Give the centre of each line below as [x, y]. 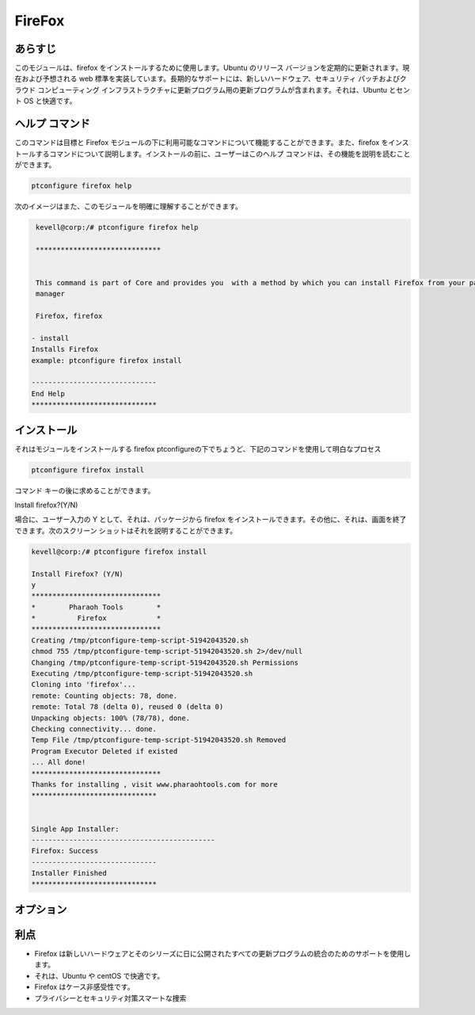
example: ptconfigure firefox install [106, 360]
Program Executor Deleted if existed [104, 751]
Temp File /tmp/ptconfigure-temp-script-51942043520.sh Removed [159, 740]
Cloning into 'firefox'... [84, 685]
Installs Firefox [65, 349]
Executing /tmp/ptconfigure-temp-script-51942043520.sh [142, 674]
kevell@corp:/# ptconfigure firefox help [117, 227]
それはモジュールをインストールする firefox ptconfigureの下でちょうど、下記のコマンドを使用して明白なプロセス [198, 448]
